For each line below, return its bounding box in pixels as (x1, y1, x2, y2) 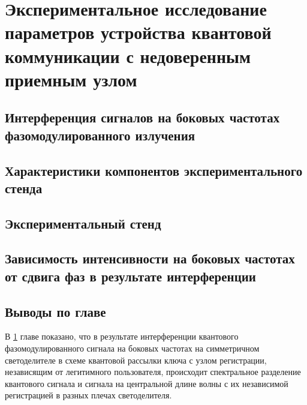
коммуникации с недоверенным (5, 43, 251, 68)
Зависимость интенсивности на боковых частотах (5, 249, 295, 268)
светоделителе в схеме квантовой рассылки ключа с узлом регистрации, (5, 353, 267, 366)
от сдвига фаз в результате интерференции (5, 266, 256, 285)
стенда (5, 178, 43, 197)
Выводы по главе (5, 302, 106, 320)
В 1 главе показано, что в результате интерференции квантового (5, 330, 239, 343)
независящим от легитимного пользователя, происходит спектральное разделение (5, 365, 301, 378)
